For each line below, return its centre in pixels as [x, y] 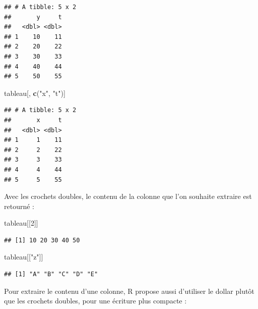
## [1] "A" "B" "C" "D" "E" [51, 274]
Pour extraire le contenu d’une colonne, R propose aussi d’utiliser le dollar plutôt [129, 291]
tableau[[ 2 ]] [21, 223]
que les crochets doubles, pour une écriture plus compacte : [95, 301]
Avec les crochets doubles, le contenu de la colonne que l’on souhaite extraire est [128, 196]
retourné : [19, 206]
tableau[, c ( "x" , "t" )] [35, 93]
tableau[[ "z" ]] [24, 257]
